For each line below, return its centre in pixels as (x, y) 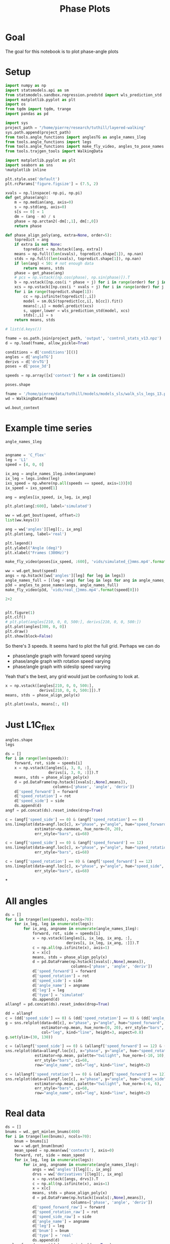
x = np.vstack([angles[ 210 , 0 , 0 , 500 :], (50, 686)
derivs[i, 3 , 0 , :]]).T (73, 773)
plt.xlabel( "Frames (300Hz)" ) (37, 553)
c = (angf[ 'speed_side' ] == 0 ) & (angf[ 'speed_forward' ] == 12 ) (74, 843)
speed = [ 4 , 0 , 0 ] (25, 465)
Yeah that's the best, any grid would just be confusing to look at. (72, 676)
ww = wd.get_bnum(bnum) (39, 1146)
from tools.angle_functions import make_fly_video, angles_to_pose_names (85, 147)
